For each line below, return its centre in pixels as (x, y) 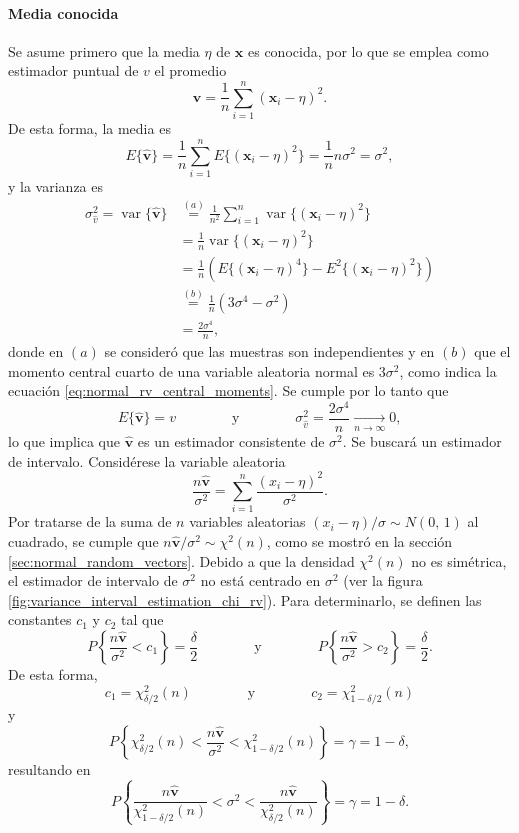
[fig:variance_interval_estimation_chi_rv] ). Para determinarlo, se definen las (245, 599)
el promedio (190, 70)
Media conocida (63, 12)
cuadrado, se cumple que (83, 541)
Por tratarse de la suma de (90, 521)
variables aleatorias (247, 521)
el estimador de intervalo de (93, 580)
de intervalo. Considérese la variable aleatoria (147, 460)
